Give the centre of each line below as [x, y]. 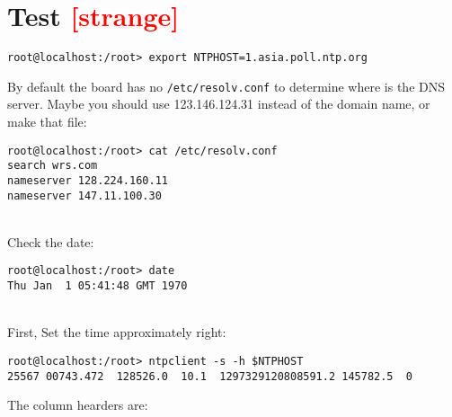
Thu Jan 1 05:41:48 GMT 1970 [97, 286]
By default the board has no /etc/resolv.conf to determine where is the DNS [226, 86]
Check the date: [51, 241]
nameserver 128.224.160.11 [88, 180]
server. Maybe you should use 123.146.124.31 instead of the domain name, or [219, 104]
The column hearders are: [78, 405]
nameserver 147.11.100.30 [84, 195]
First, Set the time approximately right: [117, 332]
